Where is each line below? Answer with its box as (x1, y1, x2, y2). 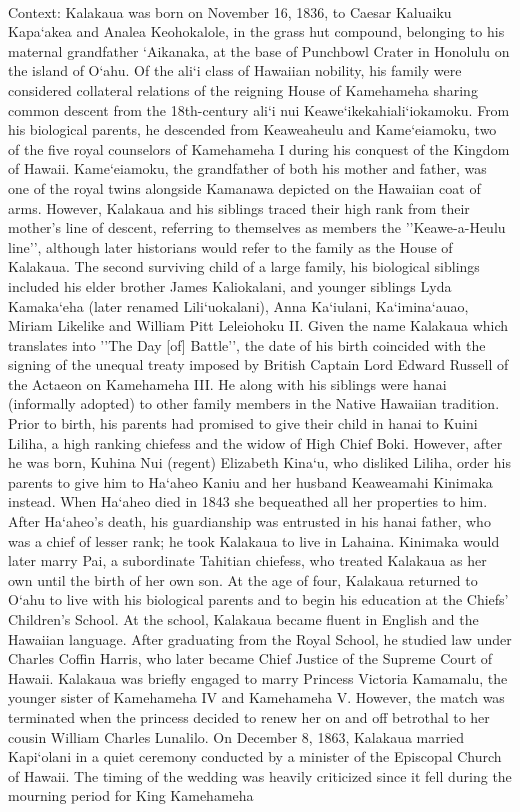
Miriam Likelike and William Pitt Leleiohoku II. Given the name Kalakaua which (8, 315, 509, 336)
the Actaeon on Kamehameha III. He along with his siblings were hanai (8, 373, 447, 394)
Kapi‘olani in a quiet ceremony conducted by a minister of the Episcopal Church (8, 746, 502, 767)
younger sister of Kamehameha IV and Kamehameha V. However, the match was (8, 687, 505, 708)
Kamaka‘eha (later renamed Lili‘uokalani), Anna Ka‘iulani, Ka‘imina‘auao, (8, 295, 469, 316)
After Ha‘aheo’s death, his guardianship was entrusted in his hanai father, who (8, 511, 491, 532)
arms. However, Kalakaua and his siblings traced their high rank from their (8, 197, 470, 218)
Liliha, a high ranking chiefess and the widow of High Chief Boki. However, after (8, 432, 503, 453)
